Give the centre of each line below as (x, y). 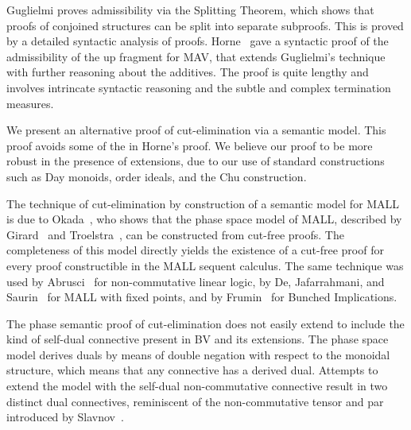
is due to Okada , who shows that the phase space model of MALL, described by (204, 219)
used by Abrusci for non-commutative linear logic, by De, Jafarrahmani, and (196, 281)
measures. (30, 103)
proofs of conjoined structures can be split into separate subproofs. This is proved (205, 25)
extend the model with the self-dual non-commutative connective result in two (197, 386)
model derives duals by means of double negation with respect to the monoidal (198, 354)
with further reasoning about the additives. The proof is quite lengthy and (188, 72)
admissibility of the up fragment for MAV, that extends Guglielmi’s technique (196, 56)
